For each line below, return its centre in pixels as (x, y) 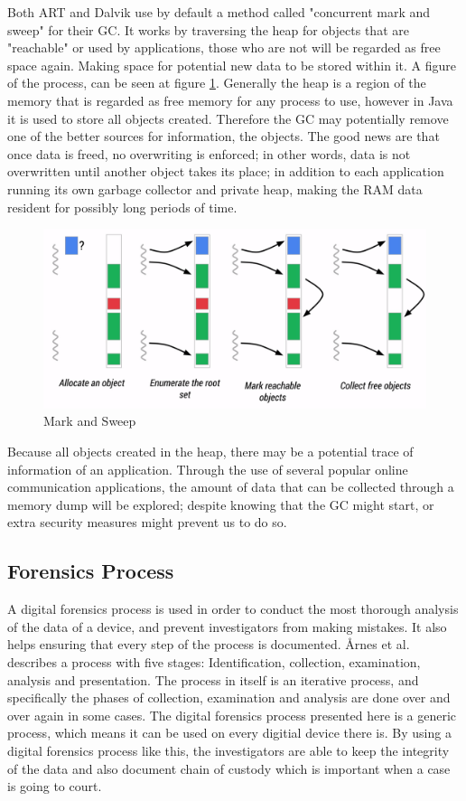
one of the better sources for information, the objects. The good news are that (224, 136)
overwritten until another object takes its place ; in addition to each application (226, 171)
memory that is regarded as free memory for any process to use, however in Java (230, 100)
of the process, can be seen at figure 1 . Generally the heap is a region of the (217, 83)
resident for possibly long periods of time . (122, 207)
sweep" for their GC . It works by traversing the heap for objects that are (208, 29)
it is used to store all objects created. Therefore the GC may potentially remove (228, 118)
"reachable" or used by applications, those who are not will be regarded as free (224, 47)
